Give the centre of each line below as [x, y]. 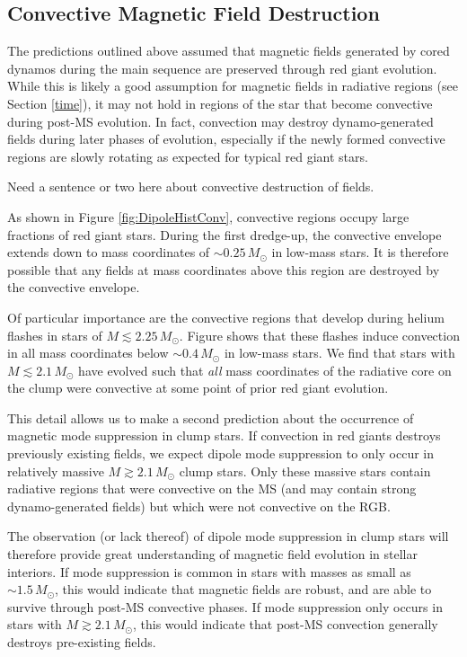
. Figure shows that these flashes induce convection [319, 335]
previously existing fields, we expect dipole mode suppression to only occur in [221, 453]
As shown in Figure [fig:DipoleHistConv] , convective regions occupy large [208, 216]
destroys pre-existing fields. [82, 642]
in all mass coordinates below [88, 353]
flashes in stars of [55, 335]
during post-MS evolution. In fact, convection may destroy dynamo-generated [220, 121]
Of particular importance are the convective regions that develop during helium [226, 317]
